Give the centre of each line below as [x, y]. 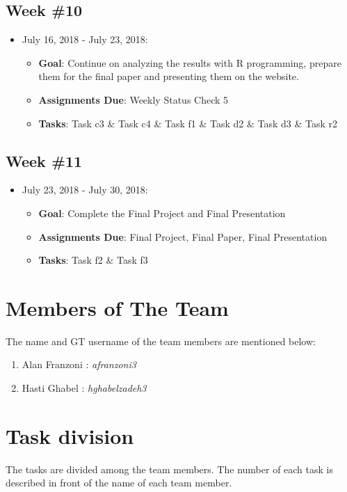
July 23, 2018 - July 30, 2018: [85, 190]
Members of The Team [117, 307]
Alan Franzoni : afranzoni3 [79, 364]
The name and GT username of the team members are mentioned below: [161, 341]
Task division [70, 435]
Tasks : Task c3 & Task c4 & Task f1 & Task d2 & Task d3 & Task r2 [188, 123]
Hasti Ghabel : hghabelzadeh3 [84, 388]
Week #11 [44, 160]
